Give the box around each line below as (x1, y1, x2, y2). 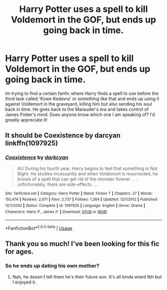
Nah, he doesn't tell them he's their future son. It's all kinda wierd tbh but (12, 274, 162, 280)
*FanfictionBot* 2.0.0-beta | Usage (5, 224, 73, 231)
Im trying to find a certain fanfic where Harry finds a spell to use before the (5, 90, 159, 96)
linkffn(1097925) (5, 139, 58, 147)
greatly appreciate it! (5, 117, 48, 123)
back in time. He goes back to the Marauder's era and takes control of (5, 106, 149, 112)
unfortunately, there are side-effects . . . (17, 181, 99, 187)
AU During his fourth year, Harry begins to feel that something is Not (17, 165, 158, 171)
